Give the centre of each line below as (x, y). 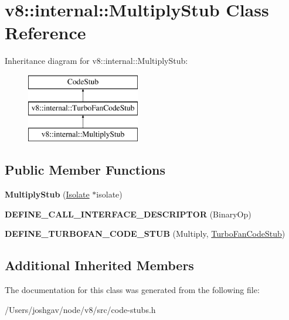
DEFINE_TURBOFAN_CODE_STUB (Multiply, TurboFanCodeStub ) (145, 234)
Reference (45, 33)
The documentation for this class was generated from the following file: (132, 290)
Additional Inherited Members (99, 265)
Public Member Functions (85, 170)
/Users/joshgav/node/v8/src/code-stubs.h (80, 309)
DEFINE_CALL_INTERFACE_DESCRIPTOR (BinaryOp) (128, 214)
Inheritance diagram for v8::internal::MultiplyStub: (96, 61)
